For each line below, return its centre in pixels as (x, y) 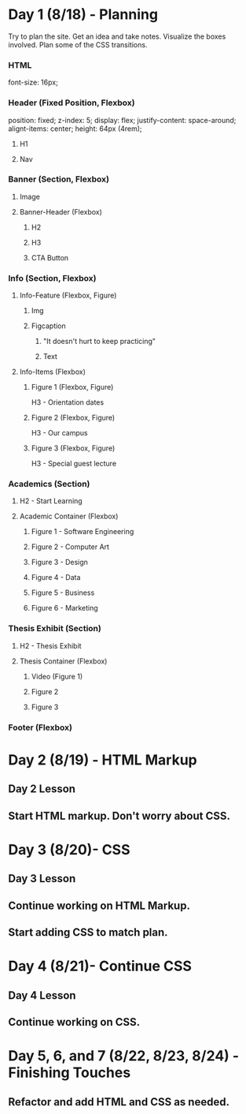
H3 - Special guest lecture (73, 464)
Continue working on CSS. (74, 1022)
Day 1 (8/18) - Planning (83, 15)
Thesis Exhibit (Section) (55, 629)
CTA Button (50, 257)
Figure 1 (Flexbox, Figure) (72, 387)
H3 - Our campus (59, 433)
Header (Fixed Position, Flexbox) (72, 103)
